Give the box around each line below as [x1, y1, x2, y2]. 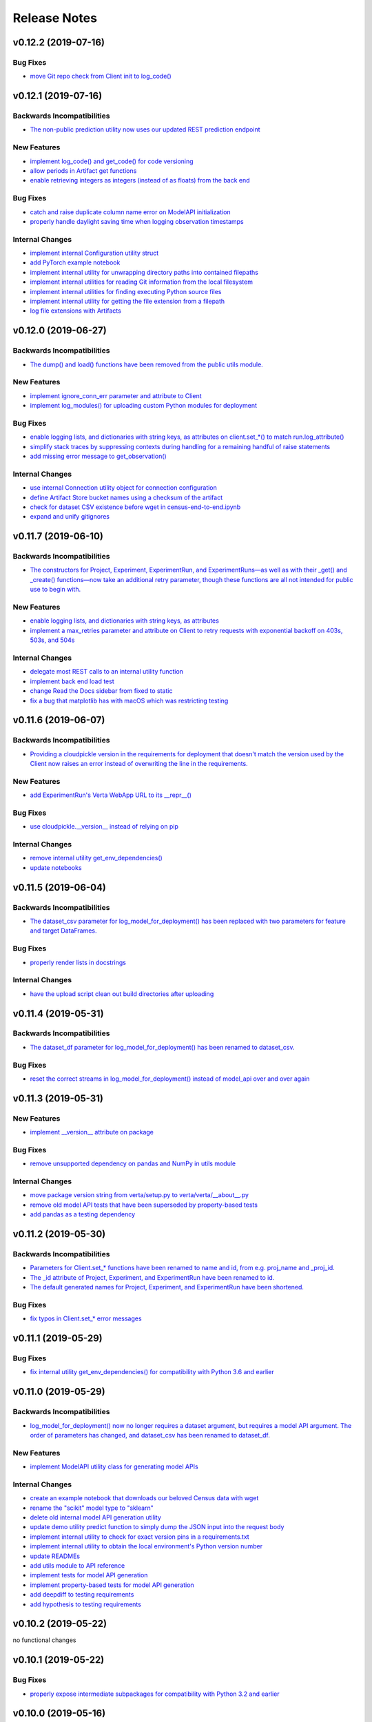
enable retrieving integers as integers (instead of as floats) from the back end [30, 176, 251, 185]
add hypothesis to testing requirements [30, 1600, 141, 1608]
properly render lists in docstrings [30, 958, 127, 966]
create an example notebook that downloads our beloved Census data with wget [30, 1494, 259, 1502]
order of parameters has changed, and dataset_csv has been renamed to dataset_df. [30, 1431, 270, 1439]
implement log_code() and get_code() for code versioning [30, 157, 194, 165]
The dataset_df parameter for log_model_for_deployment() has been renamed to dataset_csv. [30, 1043, 295, 1051]
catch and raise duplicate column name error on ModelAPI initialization [30, 207, 231, 216]
